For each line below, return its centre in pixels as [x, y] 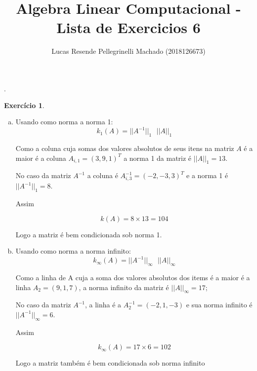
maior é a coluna [41, 158]
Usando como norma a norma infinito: [73, 251]
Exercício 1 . [24, 105]
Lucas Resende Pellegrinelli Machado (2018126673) [128, 51]
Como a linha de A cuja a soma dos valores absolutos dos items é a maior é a [133, 277]
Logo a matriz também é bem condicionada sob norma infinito [110, 363]
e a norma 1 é [207, 175]
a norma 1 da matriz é [158, 158]
